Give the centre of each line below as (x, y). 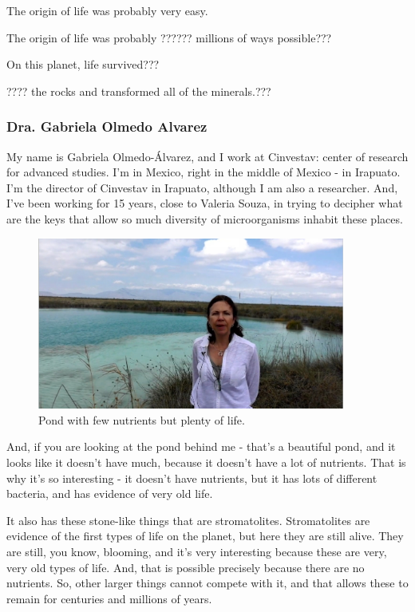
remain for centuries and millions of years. (109, 598)
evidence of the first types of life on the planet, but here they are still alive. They (205, 536)
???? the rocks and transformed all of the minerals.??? (139, 91)
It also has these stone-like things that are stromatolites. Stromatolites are (188, 520)
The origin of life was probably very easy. (107, 10)
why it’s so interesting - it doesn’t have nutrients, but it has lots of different (192, 478)
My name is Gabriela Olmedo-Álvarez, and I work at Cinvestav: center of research (207, 156)
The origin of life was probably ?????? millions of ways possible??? (169, 37)
